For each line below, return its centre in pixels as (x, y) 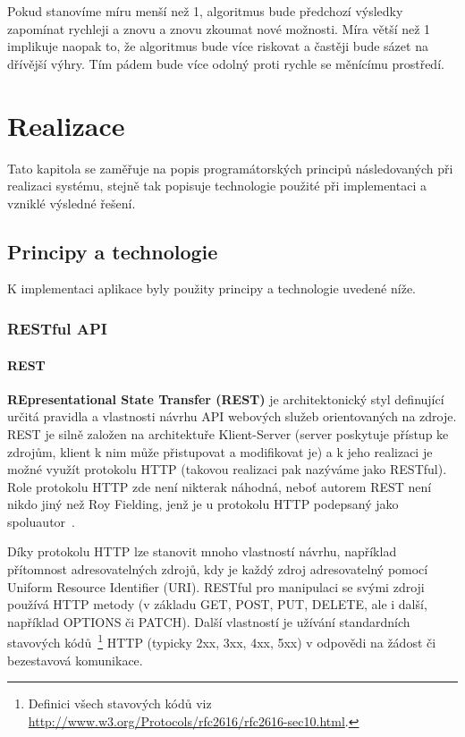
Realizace (66, 125)
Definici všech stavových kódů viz (120, 703)
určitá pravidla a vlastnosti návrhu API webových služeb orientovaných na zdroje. (232, 416)
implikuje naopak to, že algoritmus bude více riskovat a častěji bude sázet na (218, 46)
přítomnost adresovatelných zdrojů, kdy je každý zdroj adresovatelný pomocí (218, 569)
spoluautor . (41, 521)
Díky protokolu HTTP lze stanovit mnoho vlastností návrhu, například (202, 551)
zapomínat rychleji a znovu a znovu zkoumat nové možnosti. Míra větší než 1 (219, 28)
